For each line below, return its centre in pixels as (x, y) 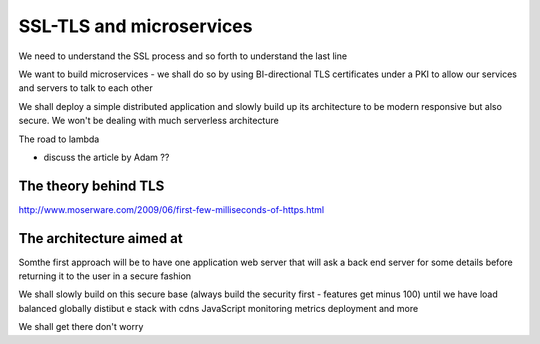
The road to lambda (59, 139)
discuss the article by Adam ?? (106, 157)
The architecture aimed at (101, 238)
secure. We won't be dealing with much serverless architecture (148, 121)
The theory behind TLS (91, 185)
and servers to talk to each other (86, 88)
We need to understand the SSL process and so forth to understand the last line (183, 56)
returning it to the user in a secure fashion (105, 276)
